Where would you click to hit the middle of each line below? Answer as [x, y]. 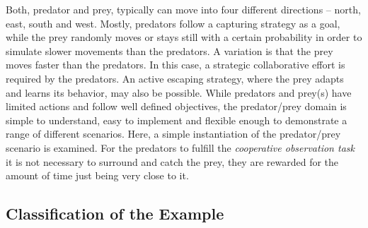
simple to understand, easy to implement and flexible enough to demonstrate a [177, 120]
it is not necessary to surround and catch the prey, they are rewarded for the [172, 161]
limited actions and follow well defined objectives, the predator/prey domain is [176, 106]
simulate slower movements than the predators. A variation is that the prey [169, 50]
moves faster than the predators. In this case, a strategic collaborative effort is [176, 65]
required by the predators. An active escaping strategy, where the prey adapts [175, 78]
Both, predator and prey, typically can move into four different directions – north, [183, 9]
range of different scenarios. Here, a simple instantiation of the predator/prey [173, 134]
